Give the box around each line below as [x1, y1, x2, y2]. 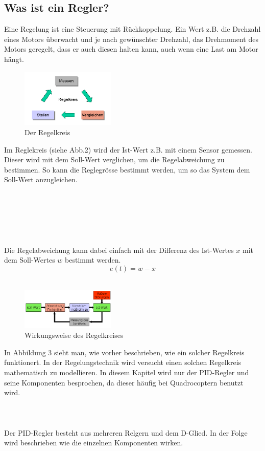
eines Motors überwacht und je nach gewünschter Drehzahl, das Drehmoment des [4, 33, 258, 44]
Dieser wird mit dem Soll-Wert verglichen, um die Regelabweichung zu [4, 154, 225, 165]
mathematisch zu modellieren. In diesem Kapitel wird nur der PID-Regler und [4, 367, 249, 377]
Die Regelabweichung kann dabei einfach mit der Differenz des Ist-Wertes [4, 244, 234, 255]
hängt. [4, 53, 24, 64]
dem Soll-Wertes [4, 254, 55, 265]
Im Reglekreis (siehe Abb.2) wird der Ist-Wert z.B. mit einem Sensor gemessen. [4, 144, 252, 155]
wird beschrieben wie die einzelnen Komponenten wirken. [4, 437, 183, 448]
